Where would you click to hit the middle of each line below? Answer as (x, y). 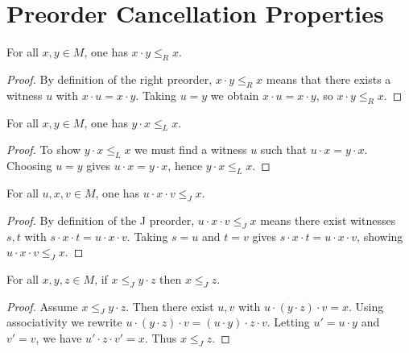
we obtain (235, 95)
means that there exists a (328, 79)
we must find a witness (191, 150)
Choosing (29, 166)
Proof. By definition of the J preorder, (101, 220)
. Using (366, 306)
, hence (185, 166)
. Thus (161, 338)
